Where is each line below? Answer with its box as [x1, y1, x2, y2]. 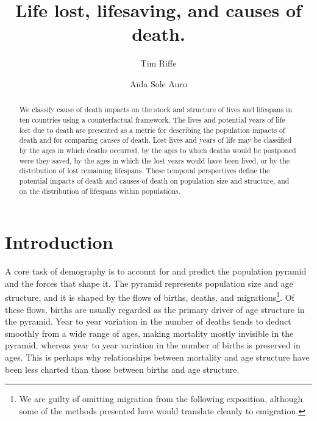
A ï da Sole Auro [130, 77, 187, 90]
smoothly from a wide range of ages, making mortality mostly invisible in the [5, 326, 294, 339]
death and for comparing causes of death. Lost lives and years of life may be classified [19, 135, 292, 145]
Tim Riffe [140, 57, 177, 70]
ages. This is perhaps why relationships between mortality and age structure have [5, 350, 310, 363]
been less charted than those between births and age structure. [5, 362, 240, 375]
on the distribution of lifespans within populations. [19, 185, 181, 196]
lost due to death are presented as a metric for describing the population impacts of [19, 124, 285, 135]
